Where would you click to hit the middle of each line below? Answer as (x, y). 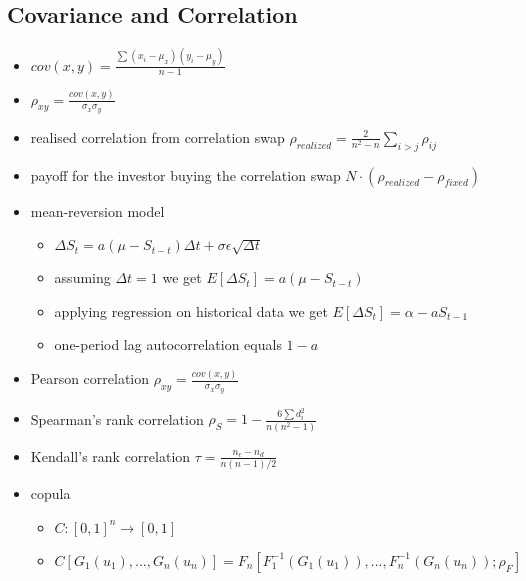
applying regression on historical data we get (191, 310)
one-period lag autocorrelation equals (168, 344)
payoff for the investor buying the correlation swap (185, 174)
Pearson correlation (90, 378)
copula (50, 493)
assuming (82, 277)
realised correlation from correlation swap (157, 136)
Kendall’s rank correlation (110, 455)
